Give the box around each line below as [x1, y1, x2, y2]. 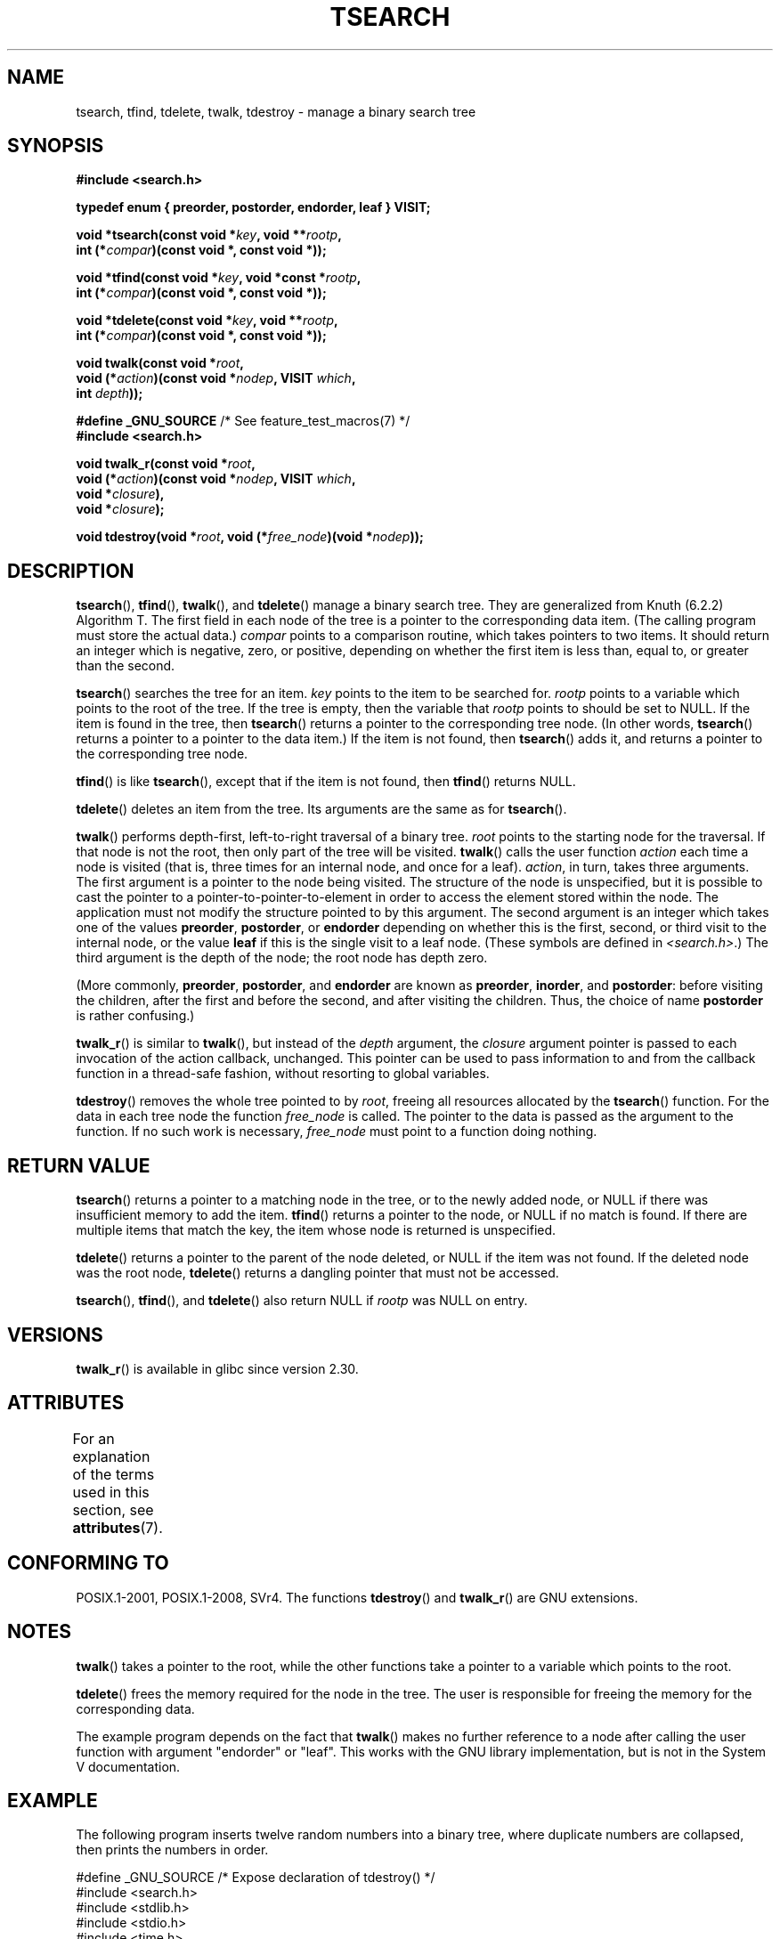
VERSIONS [7, 1323, 103, 1346]
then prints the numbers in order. [76, 1842, 269, 1858]
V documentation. [76, 1758, 181, 1774]
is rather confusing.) [76, 1008, 195, 1024]
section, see [72, 1500, 154, 1519]
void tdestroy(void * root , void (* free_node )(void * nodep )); [76, 529, 424, 545]
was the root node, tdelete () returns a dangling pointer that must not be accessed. [76, 1265, 559, 1281]
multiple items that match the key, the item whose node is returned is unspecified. [76, 1222, 557, 1238]
